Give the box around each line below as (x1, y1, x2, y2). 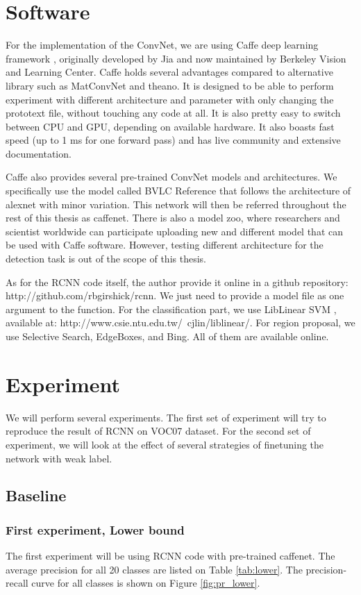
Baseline (6, 485, 67, 506)
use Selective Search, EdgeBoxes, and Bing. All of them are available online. (6, 329, 329, 343)
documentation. (6, 146, 72, 160)
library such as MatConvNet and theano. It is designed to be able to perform (6, 78, 334, 92)
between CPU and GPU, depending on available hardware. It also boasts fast (6, 119, 335, 133)
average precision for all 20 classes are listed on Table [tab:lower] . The (6, 562, 303, 576)
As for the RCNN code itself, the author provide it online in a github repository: (6, 274, 349, 289)
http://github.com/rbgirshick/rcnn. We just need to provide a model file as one (6, 288, 344, 303)
